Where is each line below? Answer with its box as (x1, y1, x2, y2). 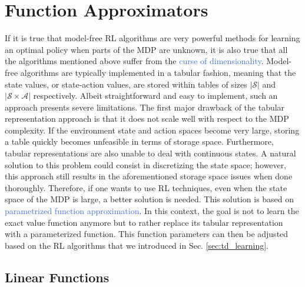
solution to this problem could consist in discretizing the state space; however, (5, 158, 287, 171)
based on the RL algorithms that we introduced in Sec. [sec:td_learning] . (5, 239, 268, 251)
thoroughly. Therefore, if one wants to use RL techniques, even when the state (5, 181, 287, 193)
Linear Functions (5, 268, 110, 286)
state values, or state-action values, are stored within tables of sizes (5, 78, 247, 90)
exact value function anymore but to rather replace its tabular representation (5, 216, 283, 228)
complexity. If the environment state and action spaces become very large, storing (5, 124, 300, 136)
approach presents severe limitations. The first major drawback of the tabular (5, 101, 285, 113)
